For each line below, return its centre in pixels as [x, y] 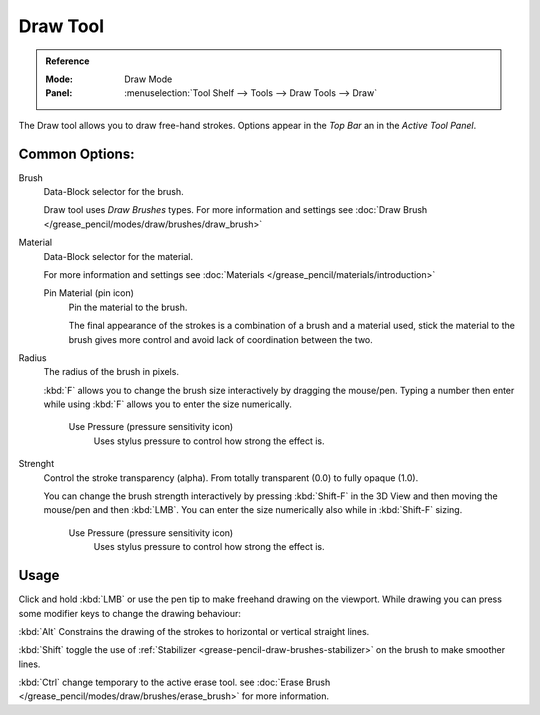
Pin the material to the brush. [128, 307]
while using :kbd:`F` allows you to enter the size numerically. [167, 404]
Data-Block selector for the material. [118, 256]
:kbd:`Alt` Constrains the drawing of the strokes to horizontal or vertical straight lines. [194, 631]
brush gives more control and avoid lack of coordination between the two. [221, 339]
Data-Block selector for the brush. [113, 192]
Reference [67, 61]
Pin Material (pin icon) [89, 293]
